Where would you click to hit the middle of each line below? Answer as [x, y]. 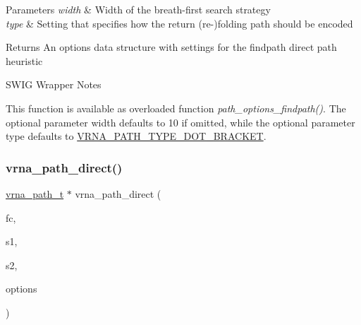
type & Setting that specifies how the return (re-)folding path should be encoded [179, 23]
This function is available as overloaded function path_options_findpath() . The [176, 108]
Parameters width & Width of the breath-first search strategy [138, 9]
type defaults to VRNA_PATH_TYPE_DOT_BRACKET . [136, 136]
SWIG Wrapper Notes [54, 84]
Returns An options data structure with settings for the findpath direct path [171, 47]
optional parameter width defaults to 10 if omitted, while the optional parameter [180, 122]
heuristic [24, 60]
